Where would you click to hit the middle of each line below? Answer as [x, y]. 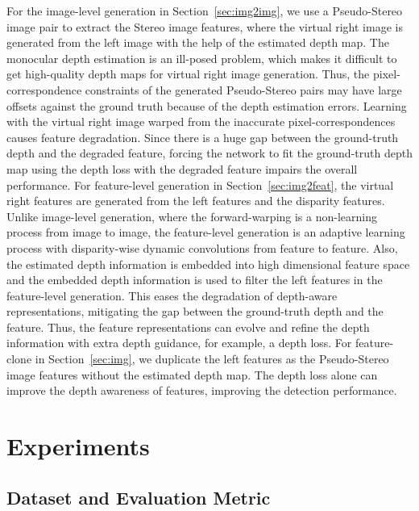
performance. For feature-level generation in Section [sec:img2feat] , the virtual [200, 184]
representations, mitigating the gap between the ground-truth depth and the [195, 311]
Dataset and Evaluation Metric [139, 497]
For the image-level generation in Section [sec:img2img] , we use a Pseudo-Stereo [205, 10]
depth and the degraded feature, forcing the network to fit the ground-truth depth [209, 153]
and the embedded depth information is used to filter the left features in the [195, 280]
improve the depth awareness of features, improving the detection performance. [202, 390]
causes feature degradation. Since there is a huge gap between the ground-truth [203, 137]
